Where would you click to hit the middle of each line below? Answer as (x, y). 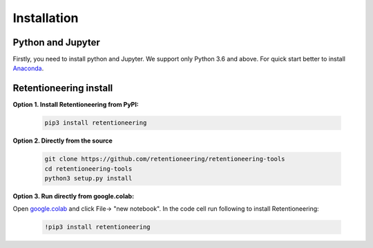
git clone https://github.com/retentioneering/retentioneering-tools (165, 159)
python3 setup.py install (88, 178)
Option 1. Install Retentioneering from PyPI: (76, 105)
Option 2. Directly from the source (63, 141)
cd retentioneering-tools (88, 168)
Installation (46, 18)
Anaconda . (28, 68)
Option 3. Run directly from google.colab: (74, 196)
